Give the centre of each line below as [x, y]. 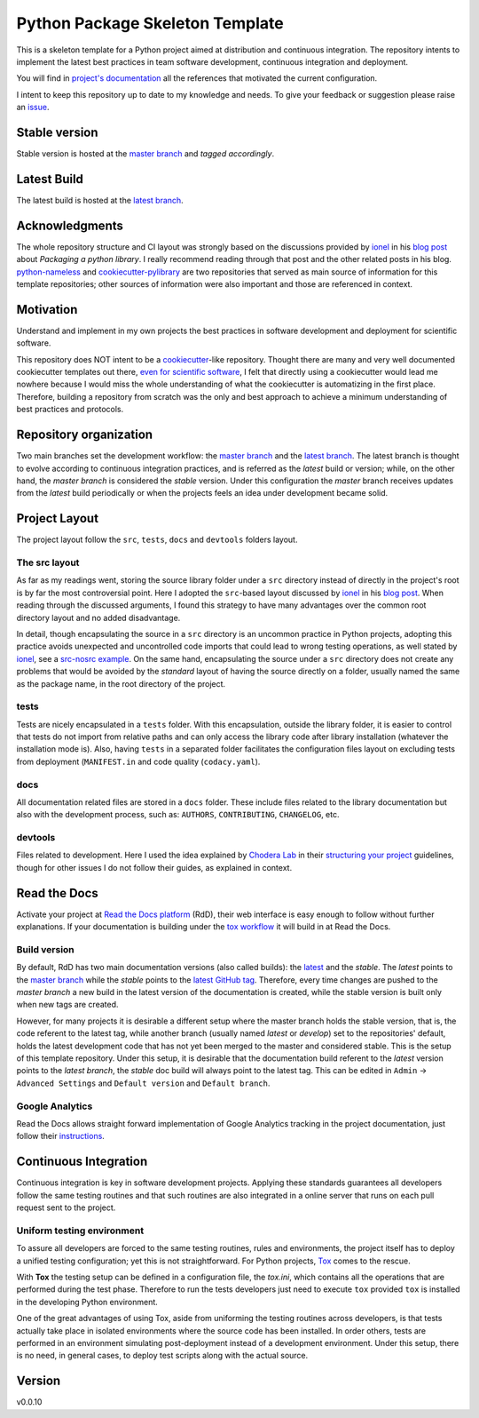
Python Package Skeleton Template [150, 23]
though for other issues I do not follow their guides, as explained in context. [154, 867]
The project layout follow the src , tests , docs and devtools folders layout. [157, 540]
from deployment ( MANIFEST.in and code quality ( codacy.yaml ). [138, 761]
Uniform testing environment [80, 1231]
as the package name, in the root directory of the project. [121, 683]
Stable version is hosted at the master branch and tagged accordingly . [145, 154]
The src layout [48, 562]
